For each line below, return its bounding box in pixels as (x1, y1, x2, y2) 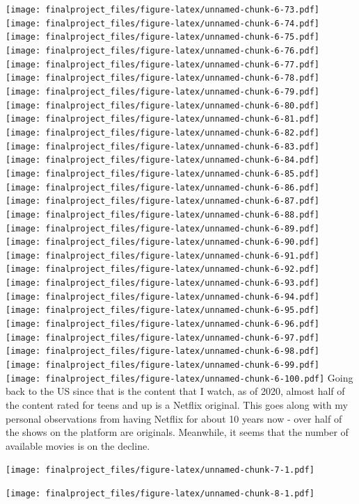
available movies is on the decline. (6, 438, 150, 453)
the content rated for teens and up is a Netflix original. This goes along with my (6, 397, 348, 412)
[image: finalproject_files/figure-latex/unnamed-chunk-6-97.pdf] (6, 332, 320, 343)
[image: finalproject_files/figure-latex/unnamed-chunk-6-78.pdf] (6, 73, 320, 83)
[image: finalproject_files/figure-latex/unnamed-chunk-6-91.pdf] (6, 250, 320, 261)
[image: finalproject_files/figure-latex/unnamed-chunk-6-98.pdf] (6, 346, 320, 357)
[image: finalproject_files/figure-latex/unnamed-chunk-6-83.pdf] (6, 141, 320, 152)
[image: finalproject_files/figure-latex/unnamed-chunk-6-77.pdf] (6, 59, 320, 70)
